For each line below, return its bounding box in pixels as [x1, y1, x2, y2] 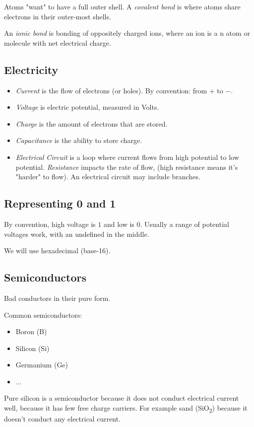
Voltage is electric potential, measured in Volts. [15, 102, 159, 112]
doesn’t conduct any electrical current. [4, 414, 121, 424]
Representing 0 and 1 [4, 196, 116, 211]
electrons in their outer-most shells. [4, 11, 111, 21]
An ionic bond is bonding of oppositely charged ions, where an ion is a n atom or [4, 28, 250, 38]
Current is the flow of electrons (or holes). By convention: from [15, 85, 207, 95]
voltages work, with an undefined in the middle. [4, 228, 149, 239]
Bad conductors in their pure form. [4, 292, 111, 303]
